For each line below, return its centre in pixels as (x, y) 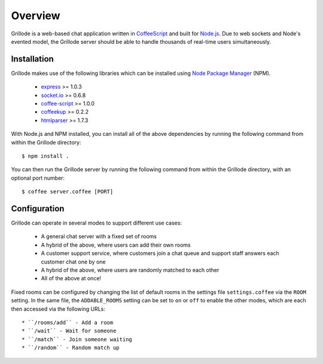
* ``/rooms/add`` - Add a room (68, 322)
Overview (36, 16)
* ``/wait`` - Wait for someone (69, 331)
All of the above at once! (71, 278)
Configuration (38, 209)
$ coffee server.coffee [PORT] (68, 192)
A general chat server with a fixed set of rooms (99, 236)
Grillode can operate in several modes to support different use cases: (97, 223)
